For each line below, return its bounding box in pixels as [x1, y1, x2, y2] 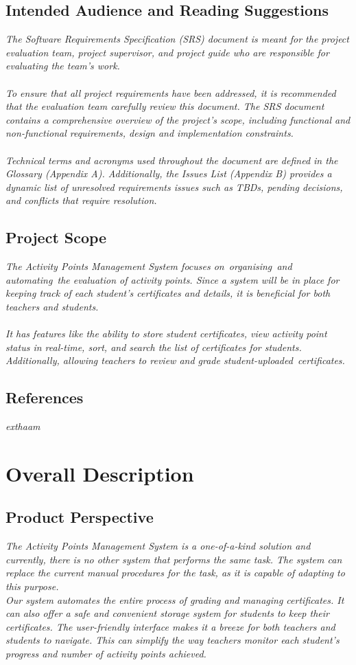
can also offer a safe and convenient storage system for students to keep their [5, 606, 329, 620]
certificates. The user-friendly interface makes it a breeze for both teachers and [5, 619, 335, 633]
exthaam [5, 419, 40, 433]
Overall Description [5, 459, 194, 487]
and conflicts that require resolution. [5, 193, 157, 207]
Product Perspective [5, 506, 154, 528]
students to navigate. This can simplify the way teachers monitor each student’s [5, 633, 340, 647]
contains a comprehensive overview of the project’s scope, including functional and [5, 112, 351, 126]
